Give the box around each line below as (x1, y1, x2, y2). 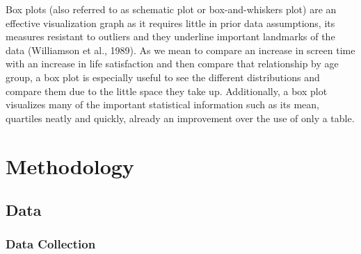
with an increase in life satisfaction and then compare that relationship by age (6, 56, 339, 71)
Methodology (6, 151, 134, 180)
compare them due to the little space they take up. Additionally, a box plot (6, 83, 328, 98)
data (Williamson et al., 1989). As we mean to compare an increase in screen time (6, 42, 355, 57)
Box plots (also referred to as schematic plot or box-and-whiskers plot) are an (6, 2, 337, 16)
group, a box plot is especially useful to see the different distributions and (6, 69, 320, 84)
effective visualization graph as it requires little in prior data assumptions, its (6, 15, 335, 30)
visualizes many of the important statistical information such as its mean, (6, 97, 319, 112)
